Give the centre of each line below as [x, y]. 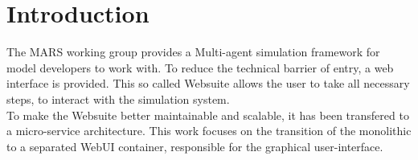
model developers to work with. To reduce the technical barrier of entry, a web [200, 67]
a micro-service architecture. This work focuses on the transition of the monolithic [209, 131]
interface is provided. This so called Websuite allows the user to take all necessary [208, 83]
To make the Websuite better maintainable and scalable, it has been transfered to [208, 115]
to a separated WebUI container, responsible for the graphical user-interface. [195, 146]
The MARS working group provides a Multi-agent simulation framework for [193, 52]
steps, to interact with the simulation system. [118, 98]
